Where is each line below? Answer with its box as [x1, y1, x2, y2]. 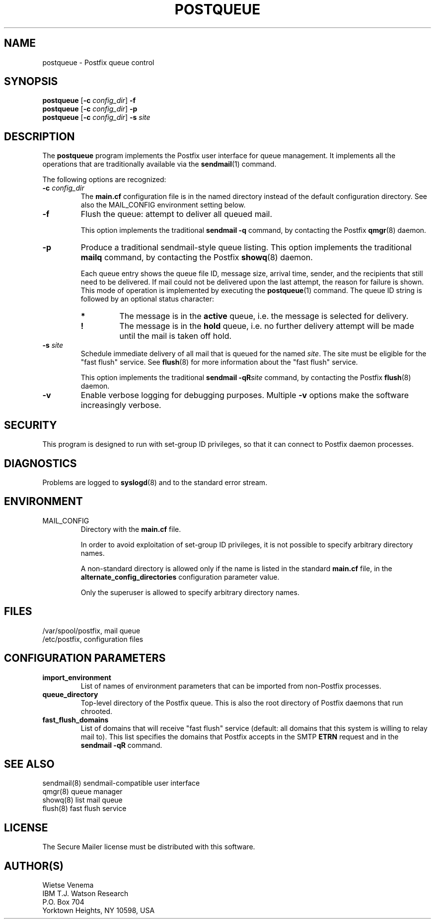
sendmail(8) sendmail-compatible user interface [42, 779, 200, 788]
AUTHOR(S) [4, 859, 64, 872]
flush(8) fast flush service [42, 804, 127, 813]
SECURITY [4, 418, 57, 431]
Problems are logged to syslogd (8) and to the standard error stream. [42, 478, 268, 487]
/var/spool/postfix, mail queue [42, 626, 141, 635]
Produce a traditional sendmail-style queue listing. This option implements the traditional [80, 242, 412, 253]
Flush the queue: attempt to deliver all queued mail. [80, 209, 272, 219]
